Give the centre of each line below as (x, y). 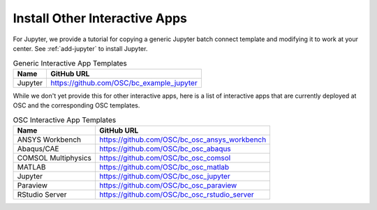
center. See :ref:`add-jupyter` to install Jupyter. (80, 48)
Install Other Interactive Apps (100, 18)
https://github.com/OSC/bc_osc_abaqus (165, 149)
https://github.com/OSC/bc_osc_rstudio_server (176, 194)
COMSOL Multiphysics (54, 158)
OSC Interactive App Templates (65, 120)
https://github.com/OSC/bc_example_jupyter (124, 82)
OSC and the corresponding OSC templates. (76, 105)
